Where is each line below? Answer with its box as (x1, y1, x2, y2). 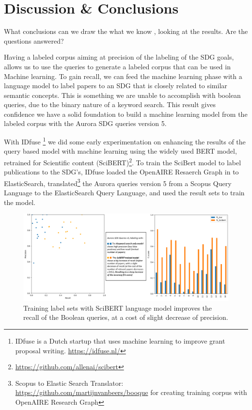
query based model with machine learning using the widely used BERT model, (4, 146, 237, 156)
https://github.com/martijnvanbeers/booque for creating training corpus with (15, 387, 247, 397)
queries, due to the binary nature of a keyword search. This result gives (4, 99, 216, 110)
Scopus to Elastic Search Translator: (15, 378, 124, 388)
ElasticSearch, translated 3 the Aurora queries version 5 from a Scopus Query (4, 176, 232, 188)
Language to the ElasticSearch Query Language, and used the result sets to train (4, 188, 245, 197)
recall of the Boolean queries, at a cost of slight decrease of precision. (23, 312, 228, 322)
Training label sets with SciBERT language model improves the (23, 302, 212, 313)
